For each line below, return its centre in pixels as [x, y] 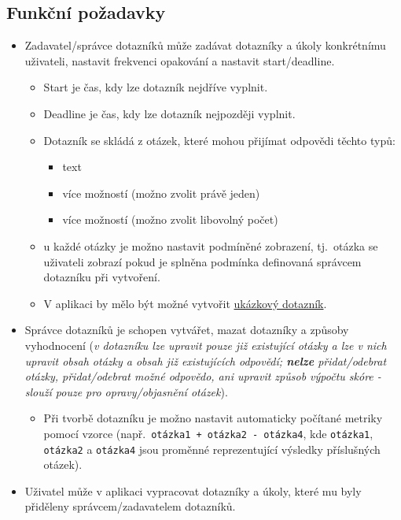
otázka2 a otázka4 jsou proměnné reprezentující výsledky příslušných [212, 449]
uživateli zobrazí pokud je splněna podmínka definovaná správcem [202, 261]
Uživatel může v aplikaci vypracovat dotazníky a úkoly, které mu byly [193, 490]
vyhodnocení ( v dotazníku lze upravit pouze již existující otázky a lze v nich [206, 345]
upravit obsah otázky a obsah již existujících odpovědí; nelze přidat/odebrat [206, 360]
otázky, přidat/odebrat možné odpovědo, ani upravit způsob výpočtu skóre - [203, 376]
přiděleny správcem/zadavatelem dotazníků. [130, 506]
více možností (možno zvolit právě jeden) [161, 193]
